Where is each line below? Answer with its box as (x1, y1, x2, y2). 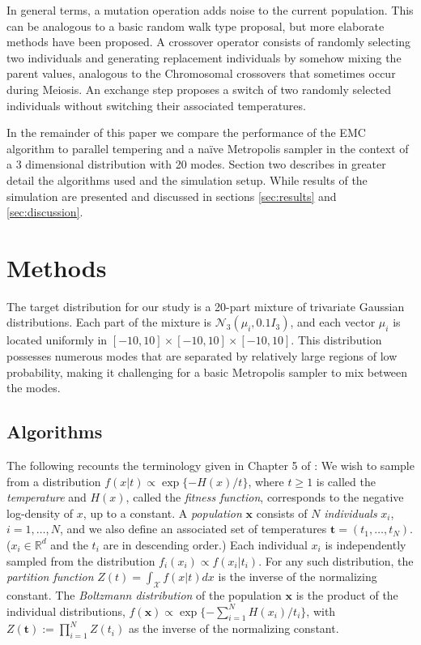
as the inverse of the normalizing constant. (128, 620, 339, 637)
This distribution (297, 331, 382, 348)
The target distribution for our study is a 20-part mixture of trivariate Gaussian (6, 297, 405, 314)
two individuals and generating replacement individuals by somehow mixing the (6, 49, 402, 66)
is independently (325, 536, 406, 553)
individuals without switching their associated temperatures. (6, 96, 306, 113)
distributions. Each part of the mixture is (6, 314, 211, 331)
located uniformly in (6, 331, 108, 348)
